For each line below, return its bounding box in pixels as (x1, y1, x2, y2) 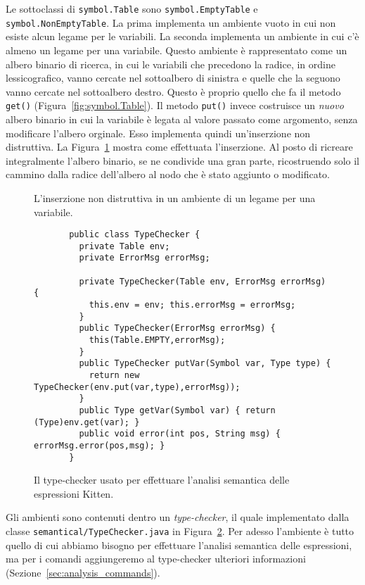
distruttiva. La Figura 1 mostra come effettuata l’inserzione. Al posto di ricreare (6, 139, 353, 154)
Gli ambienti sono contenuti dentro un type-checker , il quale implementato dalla (6, 510, 350, 524)
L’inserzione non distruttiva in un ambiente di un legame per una (34, 190, 316, 205)
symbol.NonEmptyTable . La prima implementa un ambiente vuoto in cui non (6, 15, 336, 30)
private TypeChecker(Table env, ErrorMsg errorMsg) (79, 276, 326, 287)
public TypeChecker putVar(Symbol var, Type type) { (79, 358, 331, 369)
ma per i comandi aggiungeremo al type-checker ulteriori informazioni (6, 551, 306, 566)
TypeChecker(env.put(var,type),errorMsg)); (34, 382, 241, 392)
